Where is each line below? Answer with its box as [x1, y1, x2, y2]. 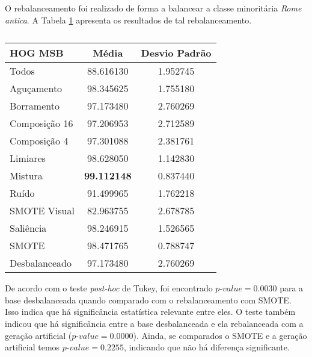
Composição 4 [10, 134, 69, 148]
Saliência [10, 221, 47, 235]
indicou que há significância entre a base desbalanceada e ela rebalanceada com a [5, 317, 304, 329]
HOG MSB [10, 46, 64, 60]
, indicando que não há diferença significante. [123, 341, 290, 353]
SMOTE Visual [10, 203, 75, 218]
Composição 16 [10, 116, 73, 131]
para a [280, 282, 304, 294]
